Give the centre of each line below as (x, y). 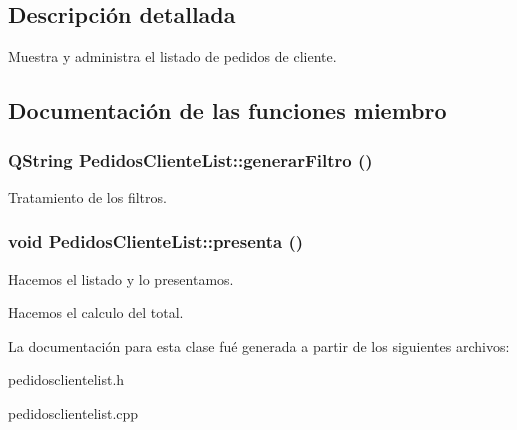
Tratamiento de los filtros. (87, 196)
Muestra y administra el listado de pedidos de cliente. (172, 56)
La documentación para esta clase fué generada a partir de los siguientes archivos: (259, 345)
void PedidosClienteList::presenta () (156, 241)
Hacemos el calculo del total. (96, 312)
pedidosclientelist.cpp (73, 412)
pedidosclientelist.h (66, 379)
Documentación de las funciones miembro (227, 110)
